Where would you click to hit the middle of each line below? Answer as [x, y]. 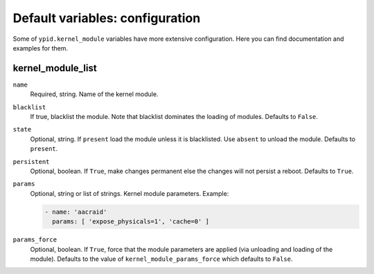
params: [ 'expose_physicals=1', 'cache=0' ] [131, 222]
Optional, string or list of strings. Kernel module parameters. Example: [130, 193]
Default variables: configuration [107, 18]
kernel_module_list [55, 68]
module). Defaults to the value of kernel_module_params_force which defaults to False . [162, 259]
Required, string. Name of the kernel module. [94, 94]
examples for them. [41, 48]
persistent [31, 162]
